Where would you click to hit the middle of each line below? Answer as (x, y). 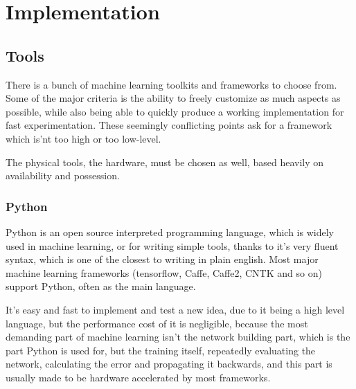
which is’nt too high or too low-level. (83, 138)
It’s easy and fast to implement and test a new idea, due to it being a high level (175, 309)
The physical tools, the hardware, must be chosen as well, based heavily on (165, 162)
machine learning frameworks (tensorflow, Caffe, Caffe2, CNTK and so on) (164, 272)
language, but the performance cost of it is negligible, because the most (157, 323)
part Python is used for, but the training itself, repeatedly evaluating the (161, 350)
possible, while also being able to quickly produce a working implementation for (175, 111)
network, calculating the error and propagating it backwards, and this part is (169, 364)
